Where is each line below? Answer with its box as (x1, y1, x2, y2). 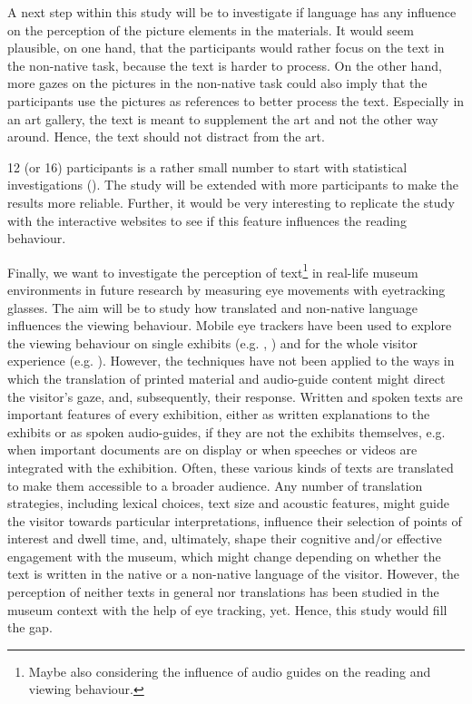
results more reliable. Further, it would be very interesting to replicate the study (7, 192, 455, 211)
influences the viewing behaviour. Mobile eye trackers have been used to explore (7, 316, 452, 335)
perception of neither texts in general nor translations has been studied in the (7, 582, 439, 601)
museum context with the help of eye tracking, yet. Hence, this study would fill (7, 600, 447, 619)
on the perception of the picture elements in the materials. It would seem (7, 20, 414, 39)
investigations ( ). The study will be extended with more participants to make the (7, 175, 458, 194)
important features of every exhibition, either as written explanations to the (7, 405, 430, 424)
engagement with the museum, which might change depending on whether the (7, 546, 441, 565)
